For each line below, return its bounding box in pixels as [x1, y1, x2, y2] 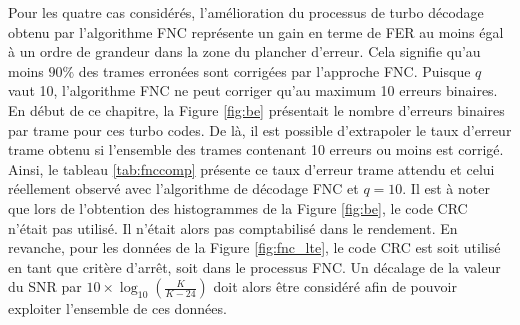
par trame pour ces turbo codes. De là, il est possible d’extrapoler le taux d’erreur [8, 119, 512, 140]
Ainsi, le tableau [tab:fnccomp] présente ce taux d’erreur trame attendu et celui [8, 158, 495, 179]
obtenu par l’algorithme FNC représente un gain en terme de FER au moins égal [8, 21, 504, 42]
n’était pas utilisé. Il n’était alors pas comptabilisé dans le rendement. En [8, 217, 458, 238]
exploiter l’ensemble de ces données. [8, 298, 227, 319]
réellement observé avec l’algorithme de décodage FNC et [8, 178, 359, 199]
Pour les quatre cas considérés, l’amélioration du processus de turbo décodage [8, 2, 484, 22]
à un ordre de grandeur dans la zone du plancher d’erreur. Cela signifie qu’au [8, 41, 481, 62]
